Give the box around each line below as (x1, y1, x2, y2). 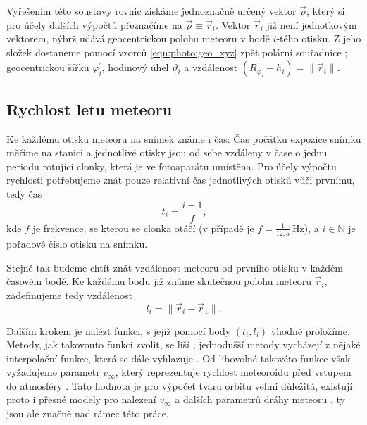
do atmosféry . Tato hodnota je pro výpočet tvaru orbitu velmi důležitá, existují (6, 378, 353, 393)
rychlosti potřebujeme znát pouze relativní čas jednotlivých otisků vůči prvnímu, (6, 172, 355, 187)
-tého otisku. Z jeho (276, 31, 361, 46)
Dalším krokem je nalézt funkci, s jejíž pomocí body (6, 323, 231, 338)
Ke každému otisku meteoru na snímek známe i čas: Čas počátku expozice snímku (6, 131, 361, 146)
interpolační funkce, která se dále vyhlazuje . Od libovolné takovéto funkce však (6, 350, 351, 365)
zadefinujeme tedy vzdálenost (6, 287, 132, 302)
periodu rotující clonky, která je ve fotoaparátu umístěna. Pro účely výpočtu (6, 158, 337, 173)
